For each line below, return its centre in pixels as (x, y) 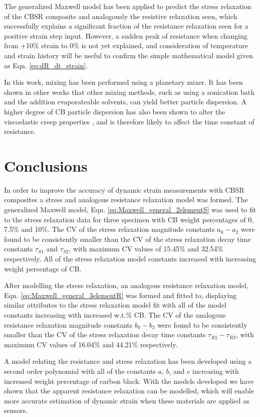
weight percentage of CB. (43, 268)
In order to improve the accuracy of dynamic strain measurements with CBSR (124, 189)
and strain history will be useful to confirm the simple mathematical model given (128, 55)
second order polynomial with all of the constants (80, 371)
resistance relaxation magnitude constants (68, 324)
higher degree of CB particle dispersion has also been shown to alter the (115, 111)
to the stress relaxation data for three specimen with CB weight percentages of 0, (129, 219)
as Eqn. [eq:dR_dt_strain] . (46, 65)
